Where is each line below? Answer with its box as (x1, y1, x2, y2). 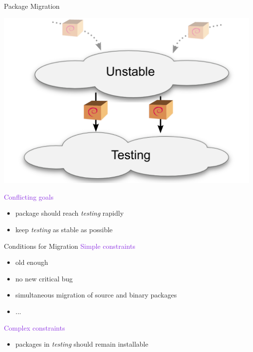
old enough (15, 257, 48, 267)
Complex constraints (4, 322, 65, 333)
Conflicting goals (4, 191, 54, 202)
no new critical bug (15, 273, 73, 283)
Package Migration (4, 1, 60, 11)
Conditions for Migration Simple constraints (4, 241, 135, 251)
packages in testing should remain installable (15, 339, 148, 349)
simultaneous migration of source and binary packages (15, 290, 177, 300)
